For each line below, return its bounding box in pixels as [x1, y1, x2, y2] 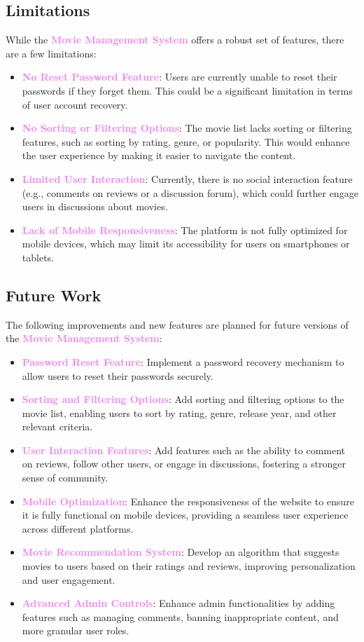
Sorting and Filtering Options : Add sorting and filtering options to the [22, 392, 344, 407]
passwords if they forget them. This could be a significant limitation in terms [22, 83, 353, 97]
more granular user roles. [22, 623, 129, 638]
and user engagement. [22, 572, 115, 587]
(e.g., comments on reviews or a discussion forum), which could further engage [22, 185, 358, 200]
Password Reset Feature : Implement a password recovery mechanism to [22, 354, 344, 369]
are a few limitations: [6, 46, 97, 60]
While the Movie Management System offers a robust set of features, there [6, 32, 344, 47]
